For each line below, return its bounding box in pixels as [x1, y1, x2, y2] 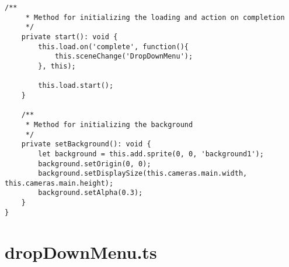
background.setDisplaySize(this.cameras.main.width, [38, 169, 248, 178]
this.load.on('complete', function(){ [38, 42, 189, 51]
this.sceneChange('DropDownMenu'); [54, 52, 193, 61]
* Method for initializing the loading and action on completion [25, 13, 285, 22]
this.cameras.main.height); [5, 179, 114, 187]
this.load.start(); [38, 81, 114, 90]
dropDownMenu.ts [5, 239, 157, 263]
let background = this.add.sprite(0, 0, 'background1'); [38, 149, 264, 158]
